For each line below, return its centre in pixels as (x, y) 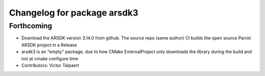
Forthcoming (31, 26)
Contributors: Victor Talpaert (50, 65)
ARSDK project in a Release (49, 45)
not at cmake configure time (50, 58)
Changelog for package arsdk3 (74, 13)
